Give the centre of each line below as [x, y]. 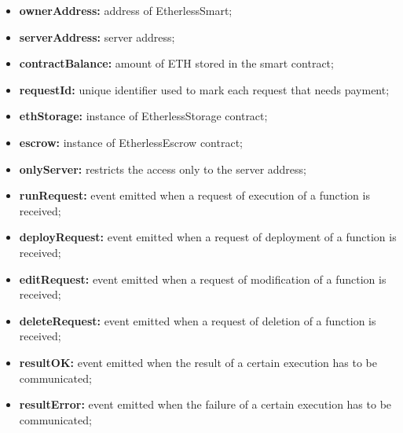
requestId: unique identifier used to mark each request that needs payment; [204, 89]
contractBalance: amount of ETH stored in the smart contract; [176, 63]
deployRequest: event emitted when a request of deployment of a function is [208, 237]
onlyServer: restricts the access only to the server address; [163, 169]
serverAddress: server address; [97, 37]
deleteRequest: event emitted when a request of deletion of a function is [198, 320]
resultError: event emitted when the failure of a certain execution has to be [205, 404]
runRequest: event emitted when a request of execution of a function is [194, 195]
